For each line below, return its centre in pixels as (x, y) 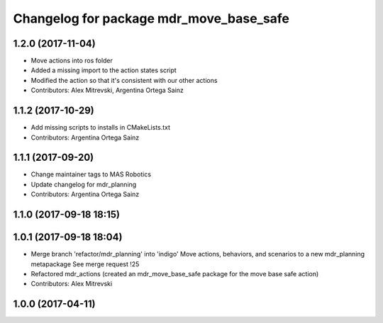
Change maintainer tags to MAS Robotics (91, 174)
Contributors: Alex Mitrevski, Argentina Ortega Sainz (107, 90)
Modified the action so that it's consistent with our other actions (124, 80)
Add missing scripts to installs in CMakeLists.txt (100, 127)
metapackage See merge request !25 (85, 264)
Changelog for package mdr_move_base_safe (151, 18)
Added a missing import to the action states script (104, 70)
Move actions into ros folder (72, 61)
